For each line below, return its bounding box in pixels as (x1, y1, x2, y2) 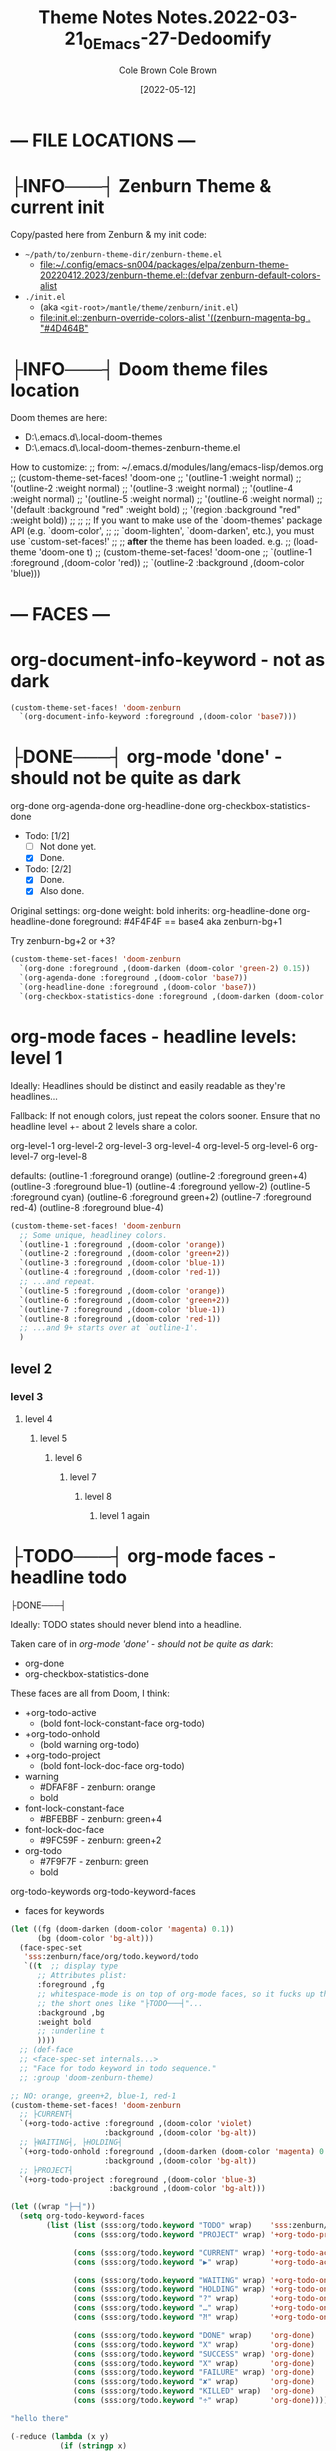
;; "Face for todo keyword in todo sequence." (19, 2063, 217, 2073)
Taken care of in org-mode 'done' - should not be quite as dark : (10, 1637, 274, 1650)
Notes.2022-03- (156, 6, 298, 29)
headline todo (10, 1566, 128, 1589)
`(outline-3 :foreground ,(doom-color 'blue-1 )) (19, 1258, 226, 1268)
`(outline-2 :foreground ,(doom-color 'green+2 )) (19, 1249, 230, 1259)
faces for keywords (24, 1904, 105, 1916)
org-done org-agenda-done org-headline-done (10, 800, 206, 812)
